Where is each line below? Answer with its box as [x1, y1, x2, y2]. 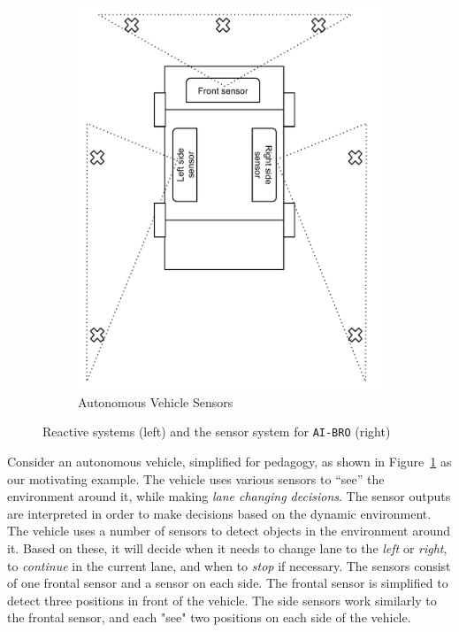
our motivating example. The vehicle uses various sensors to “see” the [7, 469, 385, 488]
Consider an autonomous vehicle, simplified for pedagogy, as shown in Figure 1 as [7, 452, 452, 471]
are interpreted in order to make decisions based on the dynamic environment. [7, 504, 432, 522]
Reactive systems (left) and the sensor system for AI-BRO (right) [42, 422, 391, 441]
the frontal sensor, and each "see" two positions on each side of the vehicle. [7, 608, 411, 627]
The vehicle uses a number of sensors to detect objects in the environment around [7, 521, 451, 540]
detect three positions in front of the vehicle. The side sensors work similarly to [7, 590, 437, 609]
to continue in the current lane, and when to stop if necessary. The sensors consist [7, 556, 451, 574]
